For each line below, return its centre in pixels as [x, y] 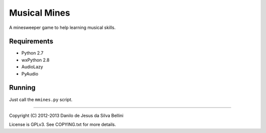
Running [22, 88]
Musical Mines [40, 13]
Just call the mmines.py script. [41, 99]
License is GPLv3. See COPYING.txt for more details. [63, 125]
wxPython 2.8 [35, 60]
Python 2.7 [33, 53]
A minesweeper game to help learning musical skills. [62, 27]
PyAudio [30, 74]
